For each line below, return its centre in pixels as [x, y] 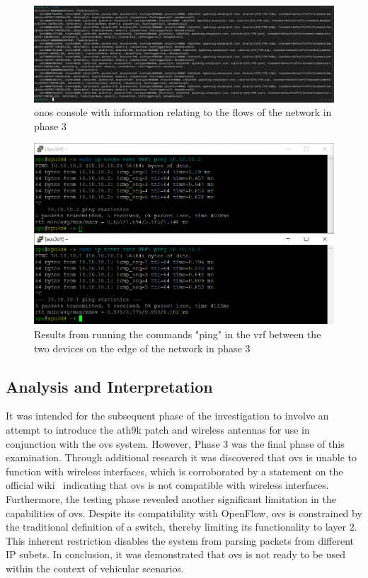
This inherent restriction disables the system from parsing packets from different [180, 540]
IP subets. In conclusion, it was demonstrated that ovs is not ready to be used [176, 554]
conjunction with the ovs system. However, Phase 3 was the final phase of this [175, 443]
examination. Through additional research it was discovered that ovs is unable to [182, 457]
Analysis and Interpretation [109, 386]
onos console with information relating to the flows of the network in [183, 112]
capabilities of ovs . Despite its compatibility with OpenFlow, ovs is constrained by [184, 513]
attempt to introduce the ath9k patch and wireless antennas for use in [158, 429]
